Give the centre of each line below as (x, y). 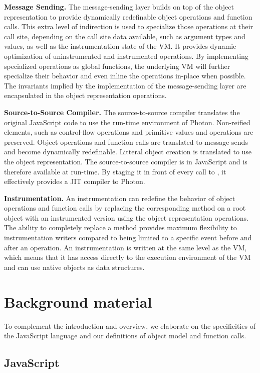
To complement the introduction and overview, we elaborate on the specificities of (130, 325)
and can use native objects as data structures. (74, 267)
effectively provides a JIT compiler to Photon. (75, 181)
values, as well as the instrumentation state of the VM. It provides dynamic (120, 46)
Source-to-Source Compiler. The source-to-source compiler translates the (122, 112)
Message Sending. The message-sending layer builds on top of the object (119, 7)
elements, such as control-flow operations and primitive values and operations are (129, 132)
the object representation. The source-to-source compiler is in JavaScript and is (126, 161)
